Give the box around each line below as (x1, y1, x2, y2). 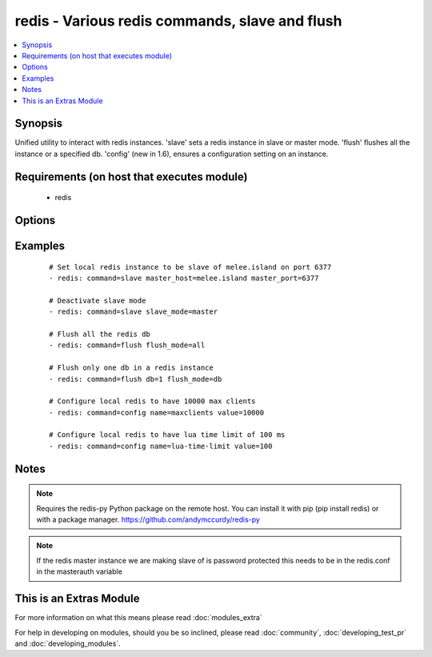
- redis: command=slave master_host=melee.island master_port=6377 (49, 274, 319, 283)
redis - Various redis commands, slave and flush (14, 12, 342, 30)
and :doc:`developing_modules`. (14, 639, 121, 648)
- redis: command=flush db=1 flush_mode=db (49, 375, 222, 383)
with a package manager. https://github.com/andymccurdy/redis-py (36, 515, 260, 524)
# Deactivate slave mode (49, 296, 146, 305)
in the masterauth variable (36, 567, 123, 576)
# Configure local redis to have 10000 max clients (49, 397, 256, 406)
